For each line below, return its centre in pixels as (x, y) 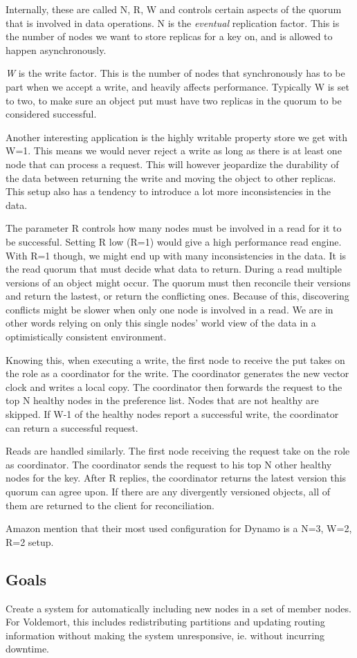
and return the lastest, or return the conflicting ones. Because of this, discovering (177, 296)
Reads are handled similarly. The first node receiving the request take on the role (178, 451)
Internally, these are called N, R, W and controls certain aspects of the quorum (174, 9)
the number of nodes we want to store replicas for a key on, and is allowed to (169, 36)
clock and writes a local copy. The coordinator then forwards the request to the (174, 386)
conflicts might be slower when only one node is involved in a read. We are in (170, 309)
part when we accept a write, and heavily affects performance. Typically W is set (177, 86)
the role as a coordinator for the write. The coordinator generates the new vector (177, 373)
